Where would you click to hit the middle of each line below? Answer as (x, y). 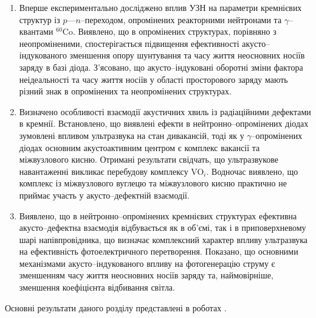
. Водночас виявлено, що (252, 171)
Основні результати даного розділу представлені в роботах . (116, 307)
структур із (39, 19)
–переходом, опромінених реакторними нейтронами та (181, 19)
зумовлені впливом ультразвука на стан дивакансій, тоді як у (132, 135)
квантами (36, 31)
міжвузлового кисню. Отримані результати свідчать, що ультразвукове (149, 159)
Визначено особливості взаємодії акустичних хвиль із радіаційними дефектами (165, 111)
